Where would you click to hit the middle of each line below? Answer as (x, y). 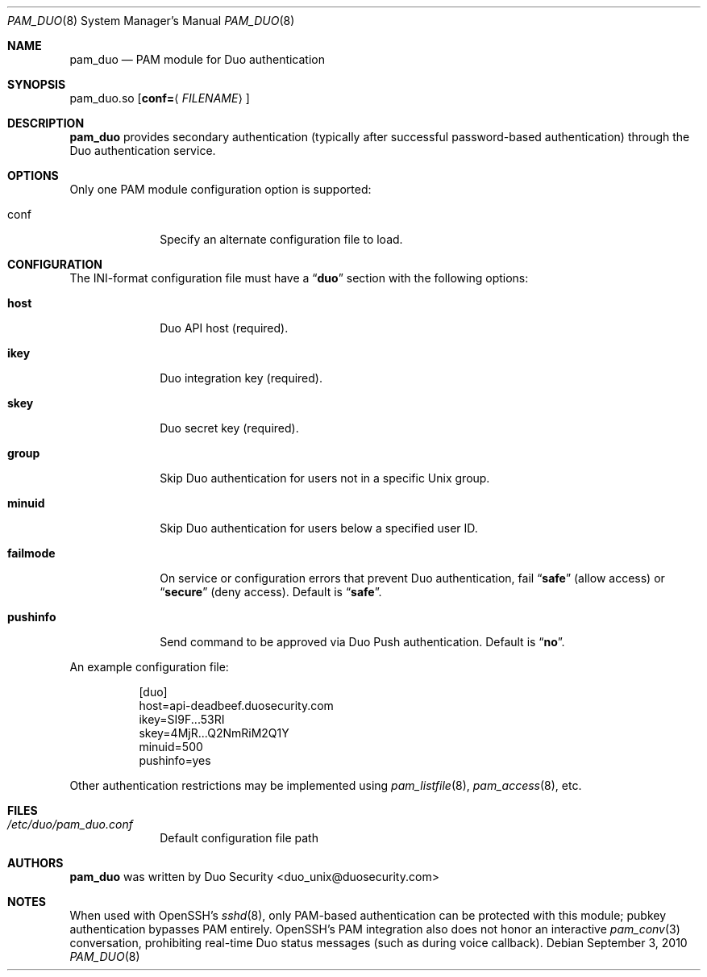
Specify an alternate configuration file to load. (281, 239)
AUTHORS (35, 863)
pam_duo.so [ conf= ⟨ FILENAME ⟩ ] (160, 98)
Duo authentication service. (143, 150)
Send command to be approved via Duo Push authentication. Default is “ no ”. (362, 642)
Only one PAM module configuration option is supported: (220, 189)
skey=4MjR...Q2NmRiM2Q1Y (214, 733)
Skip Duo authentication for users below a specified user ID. (319, 528)
